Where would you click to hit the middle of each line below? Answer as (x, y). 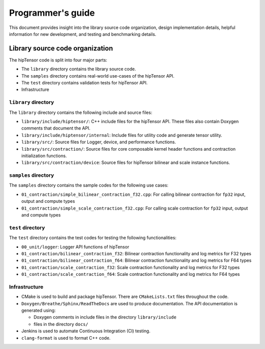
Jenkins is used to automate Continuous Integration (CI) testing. (86, 331)
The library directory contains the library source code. (79, 69)
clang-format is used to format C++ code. (66, 338)
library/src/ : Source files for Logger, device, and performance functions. (99, 142)
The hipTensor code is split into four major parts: (58, 60)
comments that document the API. (56, 128)
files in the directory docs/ (61, 324)
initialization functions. (44, 156)
